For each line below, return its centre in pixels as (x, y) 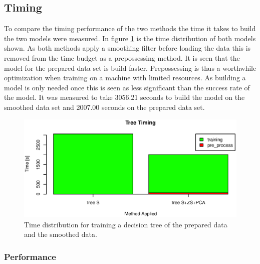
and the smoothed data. (61, 234)
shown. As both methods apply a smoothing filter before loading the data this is (127, 48)
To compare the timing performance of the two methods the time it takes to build (130, 28)
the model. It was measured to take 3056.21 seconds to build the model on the (124, 97)
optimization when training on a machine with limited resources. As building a (125, 78)
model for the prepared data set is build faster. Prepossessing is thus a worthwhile (130, 68)
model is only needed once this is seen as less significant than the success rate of (127, 87)
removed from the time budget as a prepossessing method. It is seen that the (122, 57)
